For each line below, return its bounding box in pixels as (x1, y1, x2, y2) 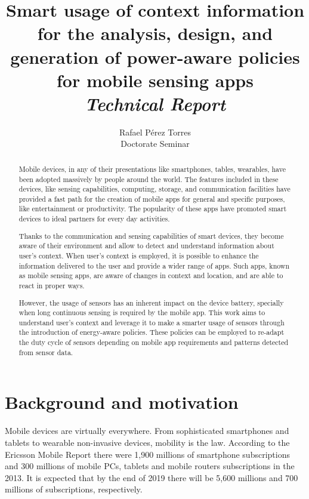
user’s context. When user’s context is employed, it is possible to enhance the (18, 251, 259, 260)
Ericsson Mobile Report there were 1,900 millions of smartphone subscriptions (5, 448, 290, 460)
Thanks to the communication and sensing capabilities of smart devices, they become (18, 230, 284, 241)
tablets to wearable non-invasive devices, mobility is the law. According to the (5, 436, 290, 448)
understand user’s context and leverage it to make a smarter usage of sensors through (18, 317, 285, 327)
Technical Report (85, 91, 225, 116)
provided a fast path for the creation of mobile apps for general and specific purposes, (18, 193, 285, 204)
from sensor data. (18, 347, 73, 357)
